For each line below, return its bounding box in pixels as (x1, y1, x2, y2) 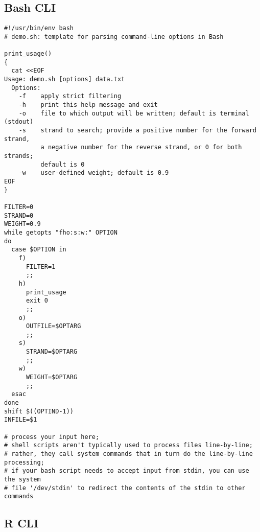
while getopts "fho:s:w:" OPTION (4, 228, 117, 236)
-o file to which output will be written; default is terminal (18, 109, 249, 117)
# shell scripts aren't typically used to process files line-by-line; (4, 442, 253, 449)
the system (4, 475, 41, 483)
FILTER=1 (26, 263, 56, 270)
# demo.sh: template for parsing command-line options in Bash (4, 33, 224, 40)
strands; (4, 152, 34, 160)
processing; (4, 458, 44, 466)
